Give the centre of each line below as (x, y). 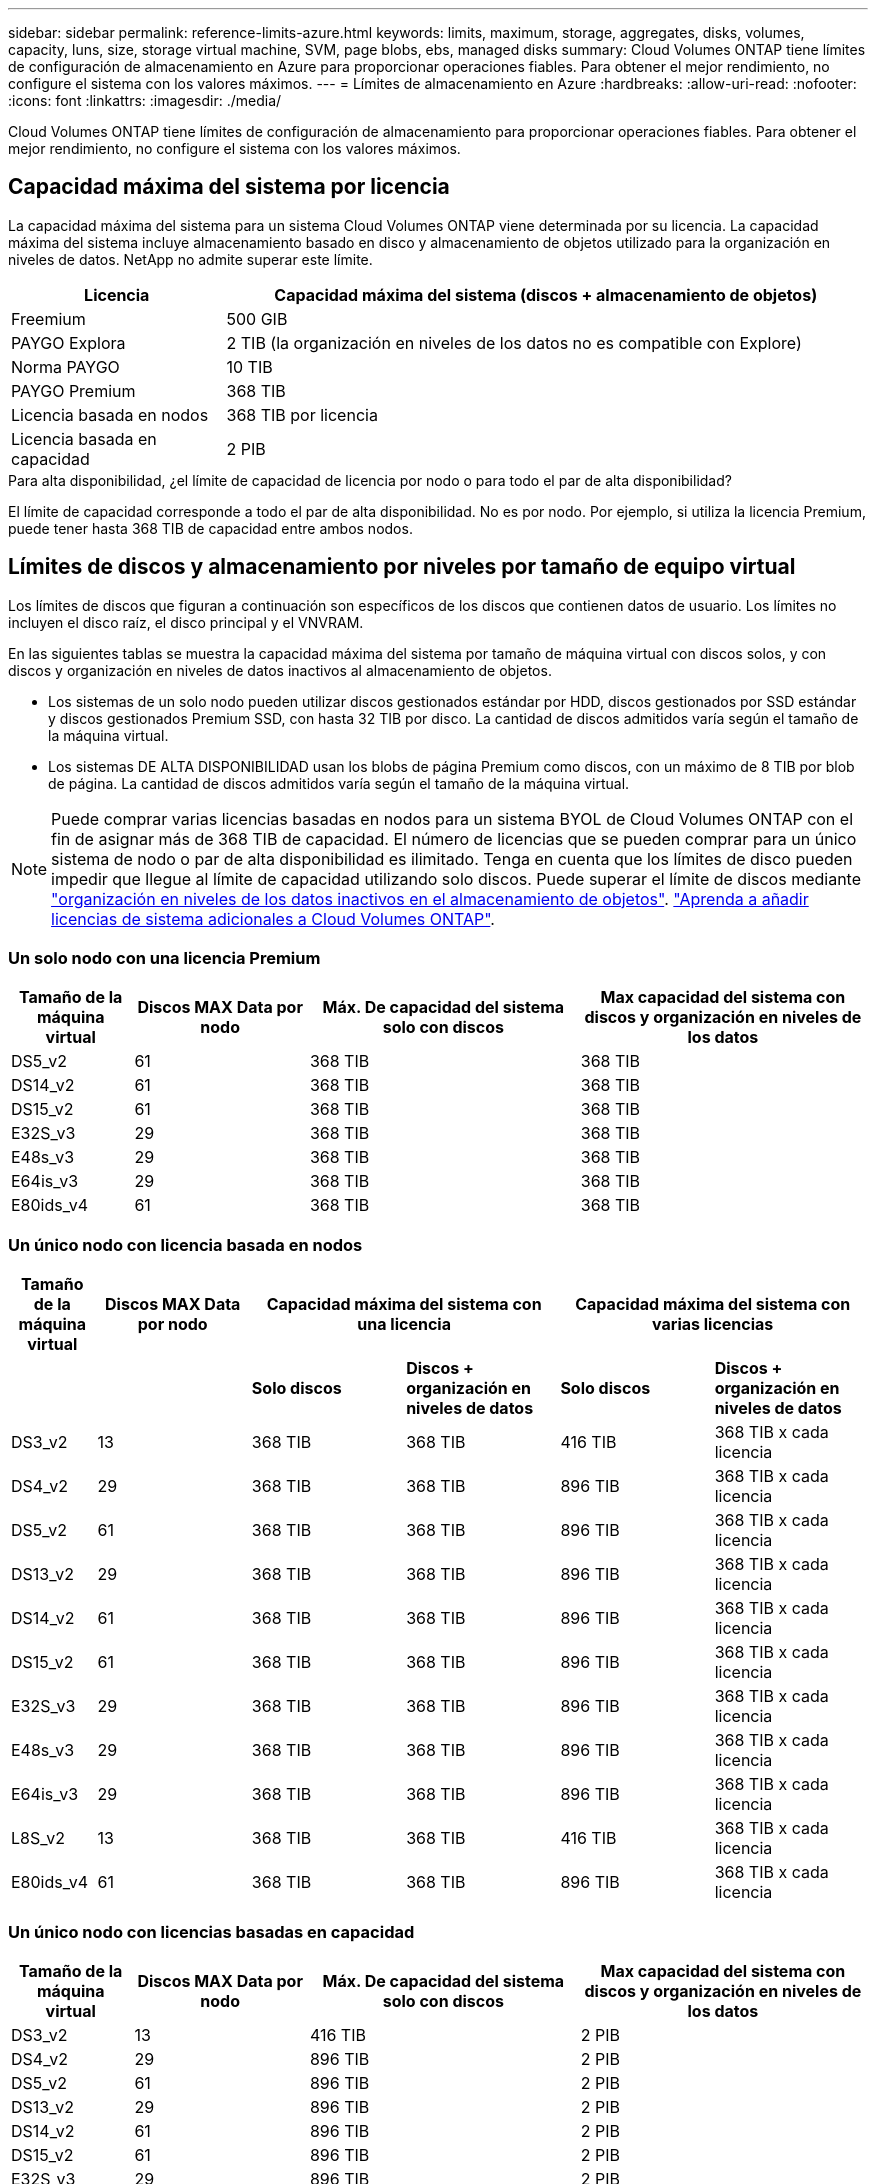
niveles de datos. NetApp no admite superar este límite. (190, 259)
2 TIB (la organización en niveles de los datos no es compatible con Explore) (514, 342)
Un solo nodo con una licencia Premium (164, 958)
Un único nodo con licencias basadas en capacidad (211, 1931)
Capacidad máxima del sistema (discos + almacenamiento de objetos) (546, 294)
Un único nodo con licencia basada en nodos (185, 1244)
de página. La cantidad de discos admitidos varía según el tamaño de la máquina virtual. (339, 783)
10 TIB (249, 366)
